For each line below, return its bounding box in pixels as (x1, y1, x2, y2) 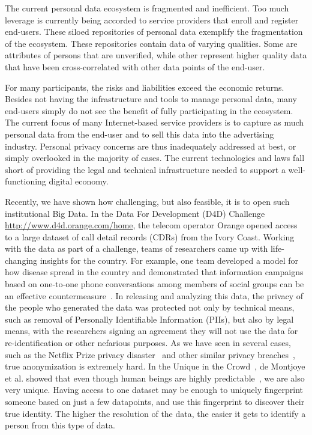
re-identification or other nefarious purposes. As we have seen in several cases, (5, 336, 291, 349)
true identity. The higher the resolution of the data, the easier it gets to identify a (5, 407, 306, 419)
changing (5, 254, 38, 266)
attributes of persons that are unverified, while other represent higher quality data (5, 49, 307, 61)
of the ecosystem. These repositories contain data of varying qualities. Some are (5, 37, 298, 49)
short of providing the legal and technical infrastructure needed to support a (5, 163, 286, 175)
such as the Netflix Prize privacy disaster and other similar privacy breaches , (5, 348, 295, 360)
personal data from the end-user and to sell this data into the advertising (5, 127, 274, 140)
